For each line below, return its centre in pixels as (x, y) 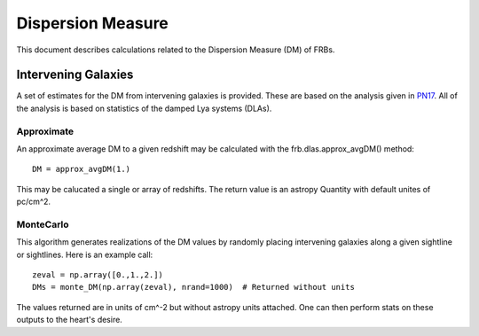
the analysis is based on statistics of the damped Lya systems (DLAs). (144, 108)
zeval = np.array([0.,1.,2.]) (98, 275)
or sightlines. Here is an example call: (85, 254)
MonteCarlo (43, 224)
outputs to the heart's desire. (70, 320)
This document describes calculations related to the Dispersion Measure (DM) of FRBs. (176, 50)
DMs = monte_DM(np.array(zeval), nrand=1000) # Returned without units (193, 287)
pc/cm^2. (34, 202)
